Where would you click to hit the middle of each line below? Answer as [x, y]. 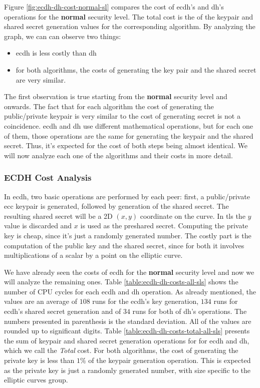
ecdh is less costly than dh [56, 53]
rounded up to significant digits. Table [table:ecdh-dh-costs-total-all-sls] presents [127, 331]
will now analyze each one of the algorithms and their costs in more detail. [118, 155]
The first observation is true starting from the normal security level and [116, 96]
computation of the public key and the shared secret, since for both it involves [124, 245]
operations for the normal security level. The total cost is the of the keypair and [129, 16]
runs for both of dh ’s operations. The [190, 311]
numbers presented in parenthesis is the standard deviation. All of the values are [128, 321]
